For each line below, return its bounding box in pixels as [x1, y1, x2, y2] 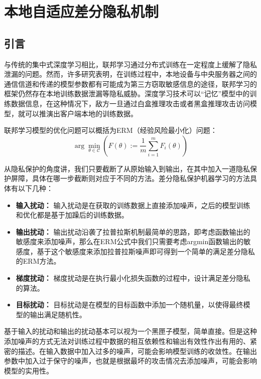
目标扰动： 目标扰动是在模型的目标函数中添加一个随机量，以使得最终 [16, 299, 243, 310]
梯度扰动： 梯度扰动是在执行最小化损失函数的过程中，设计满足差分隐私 [16, 273, 250, 283]
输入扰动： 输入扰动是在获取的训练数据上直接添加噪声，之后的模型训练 [16, 200, 250, 210]
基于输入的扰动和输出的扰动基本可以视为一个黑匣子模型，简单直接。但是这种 [4, 326, 257, 336]
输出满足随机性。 [30, 309, 86, 319]
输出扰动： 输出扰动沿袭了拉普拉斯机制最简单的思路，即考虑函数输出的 [16, 226, 250, 237]
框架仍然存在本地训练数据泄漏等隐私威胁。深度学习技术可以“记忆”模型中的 [4, 88, 250, 99]
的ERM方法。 [16, 256, 61, 266]
